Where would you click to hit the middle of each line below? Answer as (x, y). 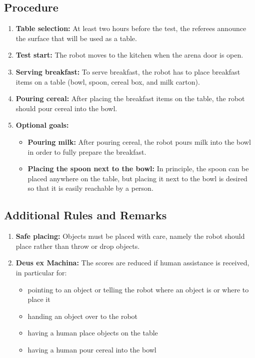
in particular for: (41, 272)
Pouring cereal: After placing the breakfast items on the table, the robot (130, 98)
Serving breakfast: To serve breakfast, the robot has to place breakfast (128, 71)
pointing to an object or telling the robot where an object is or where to (138, 289)
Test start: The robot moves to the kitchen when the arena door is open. (129, 55)
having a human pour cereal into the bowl (92, 349)
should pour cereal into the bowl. (66, 108)
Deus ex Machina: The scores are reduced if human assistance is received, (132, 263)
